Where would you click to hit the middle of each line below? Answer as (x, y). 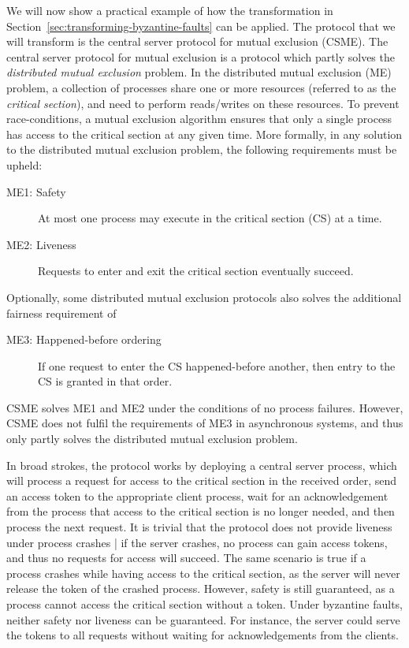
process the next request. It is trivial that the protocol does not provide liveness (199, 527)
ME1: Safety (36, 191)
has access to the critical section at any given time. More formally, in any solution (204, 134)
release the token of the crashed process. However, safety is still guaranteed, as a (201, 588)
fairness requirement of (61, 313)
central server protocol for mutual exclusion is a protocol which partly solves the (201, 56)
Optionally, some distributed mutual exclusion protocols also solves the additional (204, 297)
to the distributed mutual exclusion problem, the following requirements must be (202, 149)
